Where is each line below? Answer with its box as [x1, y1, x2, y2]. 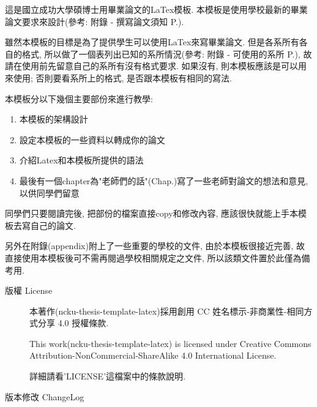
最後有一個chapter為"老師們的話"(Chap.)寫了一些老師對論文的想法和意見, [19, 174, 308, 187]
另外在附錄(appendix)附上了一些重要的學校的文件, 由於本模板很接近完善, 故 [5, 239, 305, 252]
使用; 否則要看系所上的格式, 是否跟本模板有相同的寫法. [13, 71, 232, 84]
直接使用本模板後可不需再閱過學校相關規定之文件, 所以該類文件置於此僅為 [5, 251, 302, 264]
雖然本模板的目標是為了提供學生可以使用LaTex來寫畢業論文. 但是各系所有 [5, 35, 299, 48]
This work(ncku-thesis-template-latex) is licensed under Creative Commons [29, 337, 311, 349]
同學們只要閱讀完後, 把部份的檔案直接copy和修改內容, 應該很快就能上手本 [5, 207, 299, 220]
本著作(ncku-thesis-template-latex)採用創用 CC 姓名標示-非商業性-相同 [29, 304, 304, 317]
